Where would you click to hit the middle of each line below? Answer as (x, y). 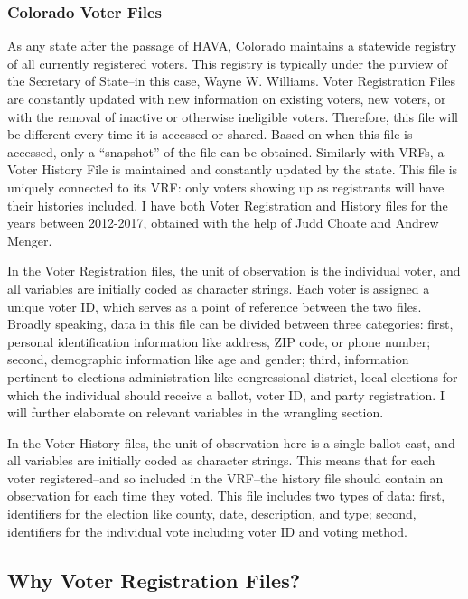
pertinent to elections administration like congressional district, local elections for (233, 376)
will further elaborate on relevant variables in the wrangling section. (196, 412)
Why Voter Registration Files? (154, 580)
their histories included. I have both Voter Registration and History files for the (228, 205)
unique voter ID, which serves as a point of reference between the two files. (215, 306)
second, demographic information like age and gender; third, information (208, 359)
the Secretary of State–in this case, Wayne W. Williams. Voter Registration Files (231, 81)
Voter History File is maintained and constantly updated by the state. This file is (233, 169)
